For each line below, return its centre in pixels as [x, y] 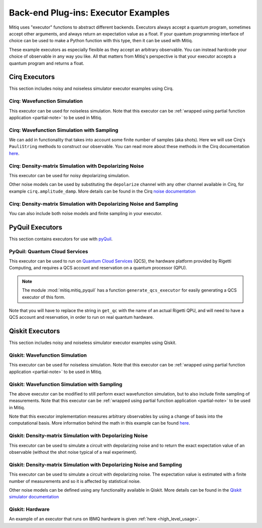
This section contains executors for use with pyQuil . [61, 239]
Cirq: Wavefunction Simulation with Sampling [64, 130]
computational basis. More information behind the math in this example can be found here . [99, 423]
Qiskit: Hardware [29, 510]
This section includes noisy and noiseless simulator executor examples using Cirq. [91, 89]
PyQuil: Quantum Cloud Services [49, 251]
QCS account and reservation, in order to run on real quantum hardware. [82, 317]
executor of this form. [44, 297]
